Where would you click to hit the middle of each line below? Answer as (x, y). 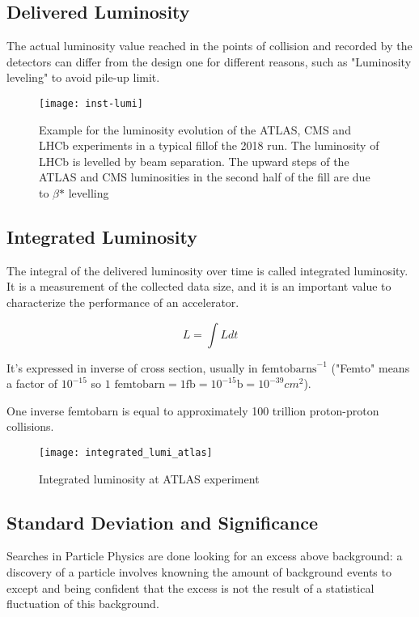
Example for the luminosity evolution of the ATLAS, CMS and (195, 129)
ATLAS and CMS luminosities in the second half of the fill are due (205, 177)
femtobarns (289, 369)
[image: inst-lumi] (91, 103)
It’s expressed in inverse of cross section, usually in (132, 367)
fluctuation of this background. (83, 604)
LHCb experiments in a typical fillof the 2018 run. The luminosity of (209, 145)
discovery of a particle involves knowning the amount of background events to (199, 572)
